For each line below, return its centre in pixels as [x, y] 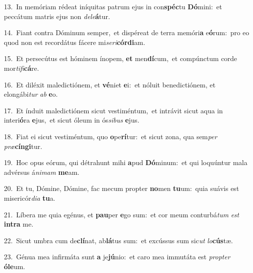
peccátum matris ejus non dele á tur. [57, 16]
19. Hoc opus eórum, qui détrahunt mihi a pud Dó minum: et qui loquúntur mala [126, 162]
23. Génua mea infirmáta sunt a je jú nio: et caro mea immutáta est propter [117, 257]
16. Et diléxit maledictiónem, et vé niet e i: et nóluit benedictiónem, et [110, 84]
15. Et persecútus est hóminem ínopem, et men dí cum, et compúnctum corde [121, 58]
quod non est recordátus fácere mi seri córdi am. [75, 42]
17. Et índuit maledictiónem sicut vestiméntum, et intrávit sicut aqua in [114, 110]
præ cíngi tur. [23, 146]
